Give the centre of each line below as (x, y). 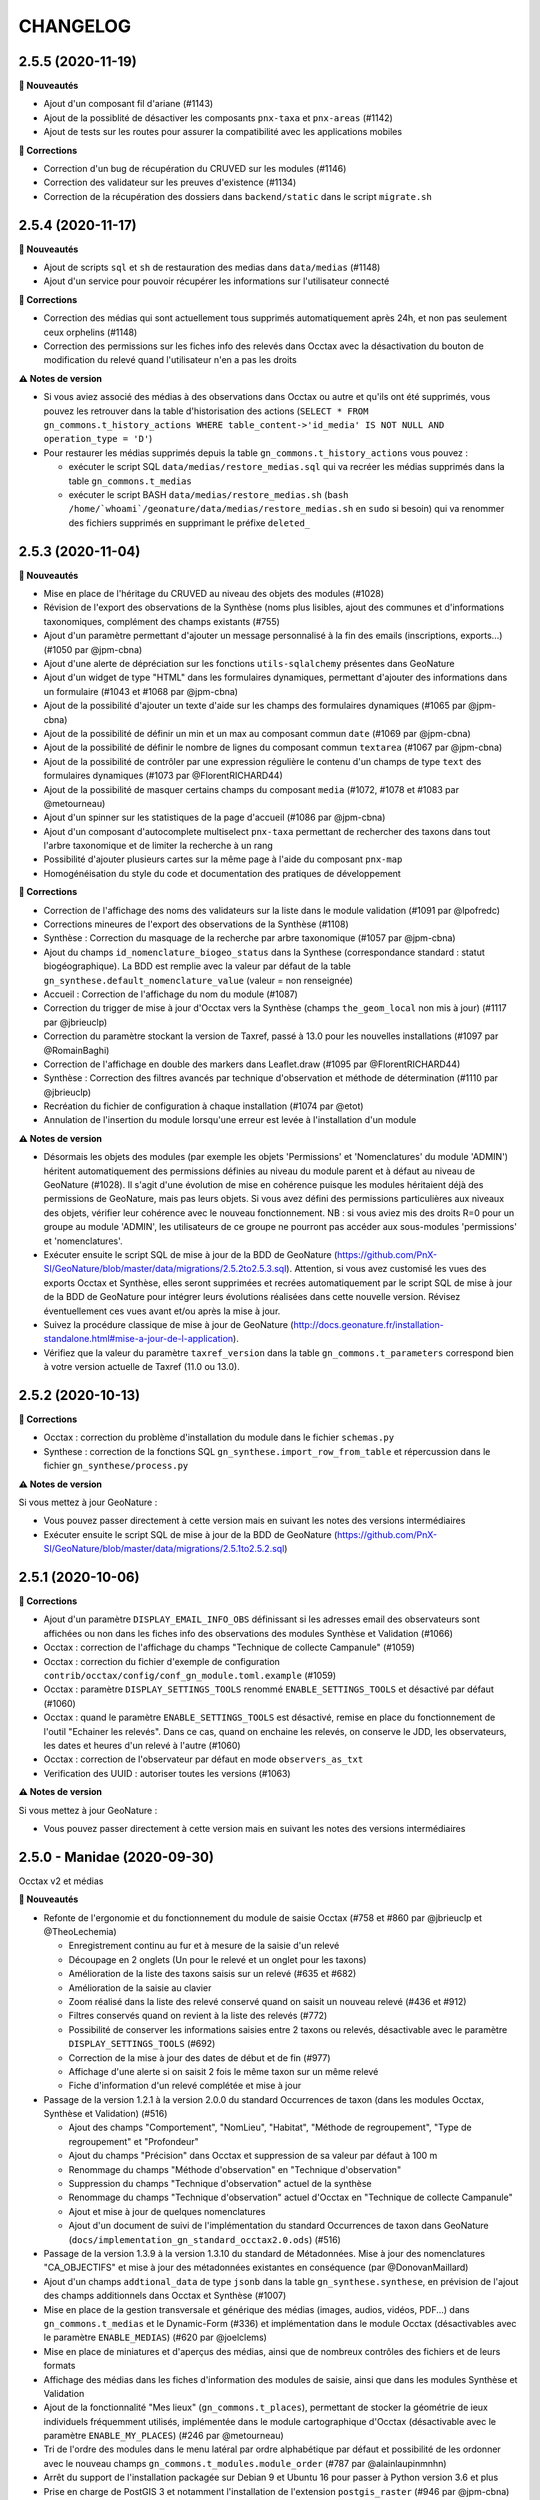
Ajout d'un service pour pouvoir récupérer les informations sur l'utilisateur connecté (216, 281)
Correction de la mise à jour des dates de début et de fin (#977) (199, 2057)
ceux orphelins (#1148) (90, 332)
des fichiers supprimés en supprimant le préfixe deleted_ (189, 522)
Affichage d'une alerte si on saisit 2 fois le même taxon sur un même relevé (223, 2071)
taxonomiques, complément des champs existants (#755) (161, 621)
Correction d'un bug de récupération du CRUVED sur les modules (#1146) (195, 169)
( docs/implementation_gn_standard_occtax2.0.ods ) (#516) (205, 2239)
